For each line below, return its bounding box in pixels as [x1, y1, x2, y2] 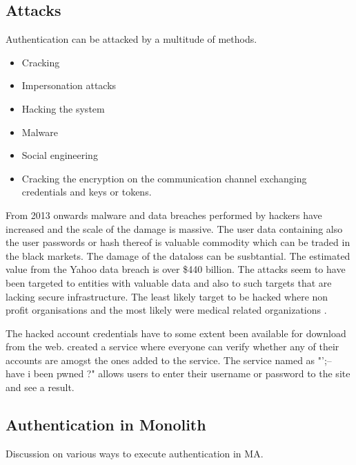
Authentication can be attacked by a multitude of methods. [6, 32, 257, 46]
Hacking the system [21, 101, 105, 115]
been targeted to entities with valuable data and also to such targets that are [6, 275, 332, 290]
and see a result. [6, 380, 75, 395]
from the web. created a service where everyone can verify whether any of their [6, 339, 339, 354]
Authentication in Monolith [6, 414, 206, 435]
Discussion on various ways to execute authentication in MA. [6, 446, 264, 460]
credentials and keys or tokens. [21, 184, 152, 199]
